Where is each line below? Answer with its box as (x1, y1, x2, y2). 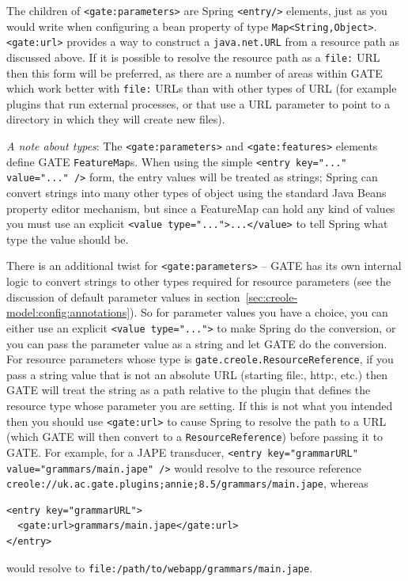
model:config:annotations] (6, 304, 130, 321)
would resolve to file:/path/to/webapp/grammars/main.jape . (6, 559, 313, 575)
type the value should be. (6, 230, 129, 247)
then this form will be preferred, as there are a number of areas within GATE (6, 64, 383, 81)
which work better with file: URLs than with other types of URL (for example (6, 80, 397, 97)
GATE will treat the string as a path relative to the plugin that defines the (6, 382, 371, 398)
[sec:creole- (245, 288, 298, 305)
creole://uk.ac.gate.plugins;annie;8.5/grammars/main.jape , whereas (6, 475, 368, 492)
